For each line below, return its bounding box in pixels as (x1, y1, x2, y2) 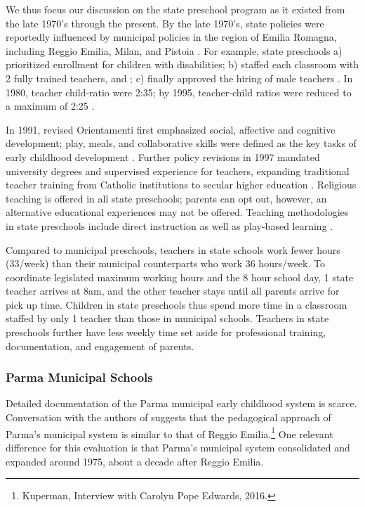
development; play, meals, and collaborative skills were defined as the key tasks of (6, 136, 357, 150)
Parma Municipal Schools (6, 368, 153, 386)
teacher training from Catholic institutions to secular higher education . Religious (6, 177, 357, 192)
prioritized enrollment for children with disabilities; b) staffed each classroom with (6, 57, 359, 72)
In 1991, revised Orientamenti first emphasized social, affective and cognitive (6, 122, 336, 136)
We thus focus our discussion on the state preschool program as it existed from (6, 2, 345, 16)
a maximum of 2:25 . (6, 98, 95, 113)
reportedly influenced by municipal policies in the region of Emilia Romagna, (6, 30, 337, 44)
